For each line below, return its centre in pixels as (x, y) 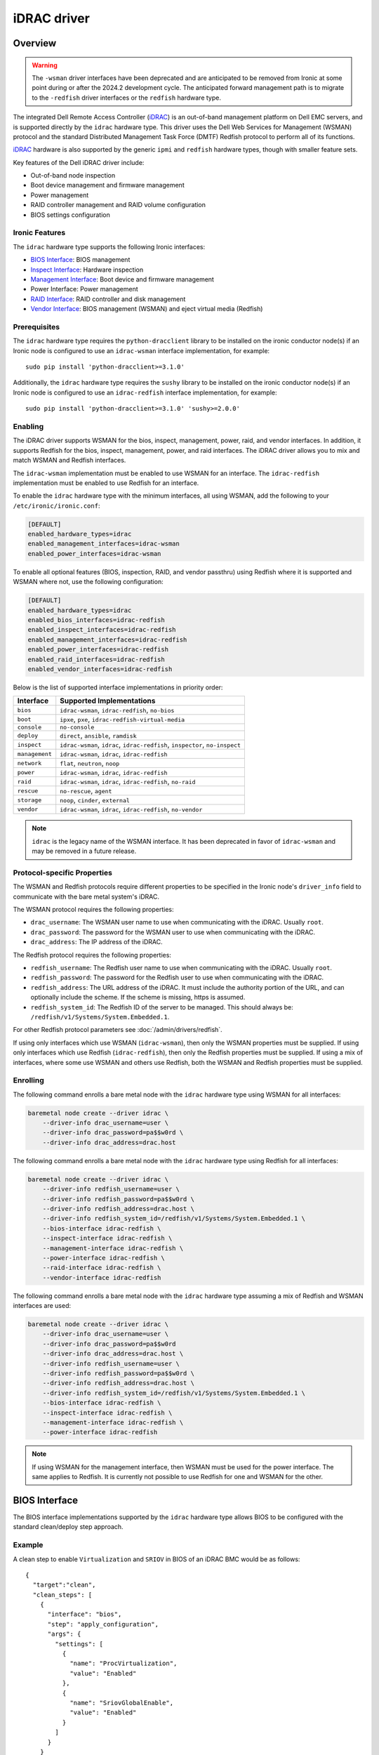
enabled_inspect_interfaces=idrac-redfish (102, 630)
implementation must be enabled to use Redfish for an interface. (106, 483)
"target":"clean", (64, 1585)
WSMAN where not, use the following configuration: (88, 582)
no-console (77, 728)
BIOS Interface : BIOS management (80, 260)
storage (29, 800)
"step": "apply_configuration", (103, 1624)
